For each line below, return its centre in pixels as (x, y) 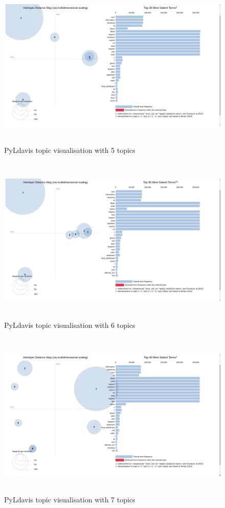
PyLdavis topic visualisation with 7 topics (70, 500)
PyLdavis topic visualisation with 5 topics (70, 150)
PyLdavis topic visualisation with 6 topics (70, 325)
